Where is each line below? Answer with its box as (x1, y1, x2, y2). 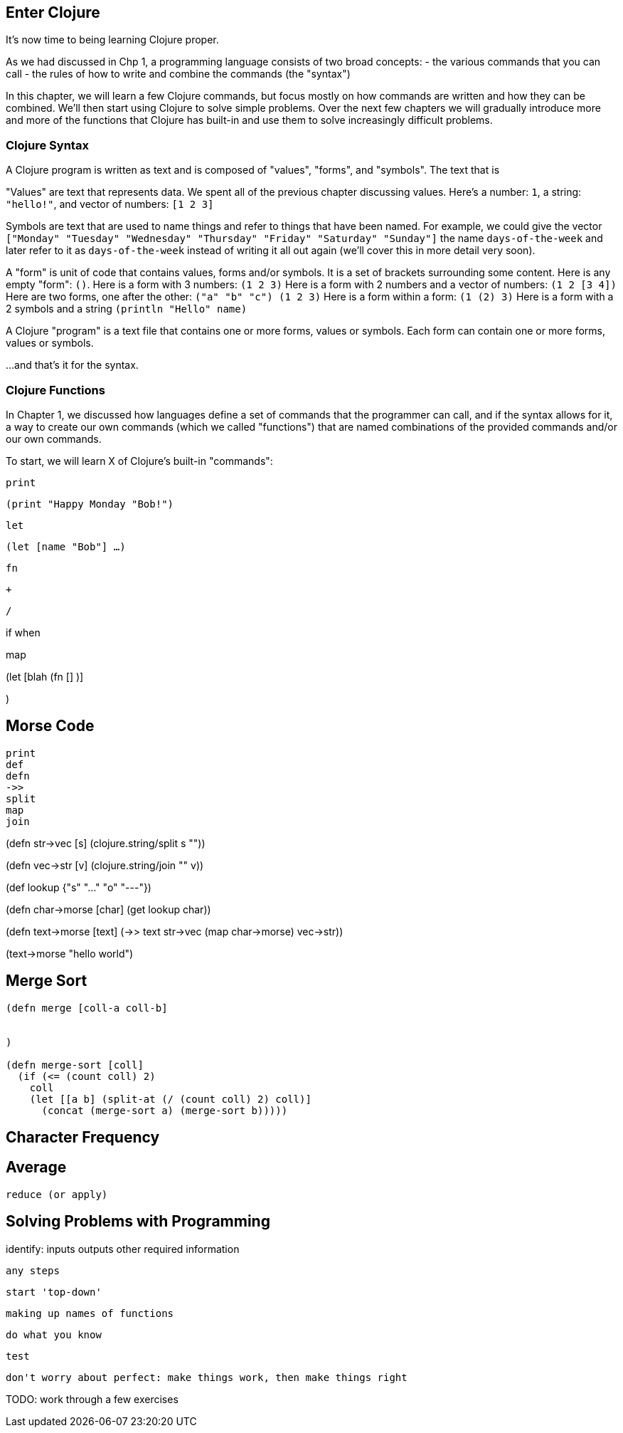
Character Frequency (6, 1128, 160, 1147)
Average (6, 1158, 67, 1177)
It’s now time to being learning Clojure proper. (6, 33, 219, 46)
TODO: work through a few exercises (6, 1392, 179, 1405)
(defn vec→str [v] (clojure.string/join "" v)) (6, 859, 204, 871)
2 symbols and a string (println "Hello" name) (6, 303, 247, 315)
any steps (6, 1264, 60, 1276)
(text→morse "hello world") (6, 947, 134, 960)
